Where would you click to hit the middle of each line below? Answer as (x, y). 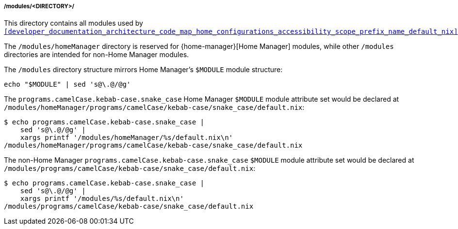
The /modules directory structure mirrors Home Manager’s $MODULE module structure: (143, 70)
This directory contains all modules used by (74, 23)
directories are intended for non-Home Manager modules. (97, 55)
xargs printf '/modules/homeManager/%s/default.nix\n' (127, 138)
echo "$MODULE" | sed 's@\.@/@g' (67, 84)
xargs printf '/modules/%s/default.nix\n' (102, 199)
